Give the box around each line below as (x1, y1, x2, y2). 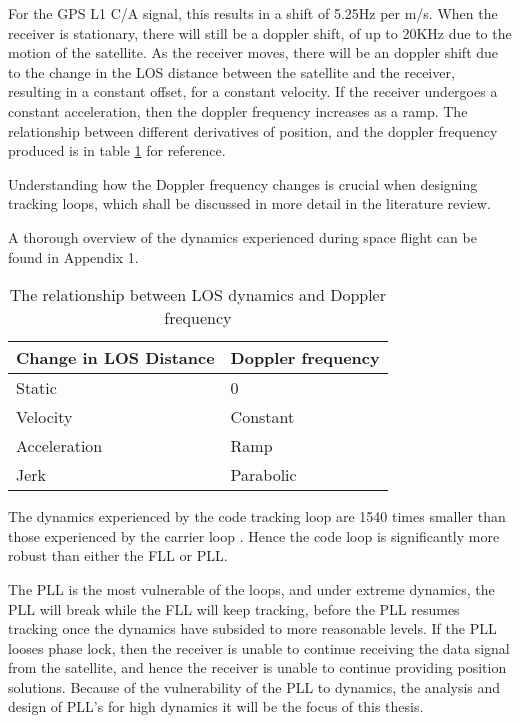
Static (16, 376, 57, 400)
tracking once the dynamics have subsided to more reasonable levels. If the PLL (8, 618, 497, 639)
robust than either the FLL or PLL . (8, 545, 228, 566)
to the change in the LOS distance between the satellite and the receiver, (8, 61, 455, 82)
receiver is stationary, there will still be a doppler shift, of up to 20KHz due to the (8, 22, 512, 43)
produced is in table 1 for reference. (8, 140, 226, 161)
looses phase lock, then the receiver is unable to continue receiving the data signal (8, 637, 510, 658)
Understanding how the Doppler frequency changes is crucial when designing (8, 173, 478, 194)
